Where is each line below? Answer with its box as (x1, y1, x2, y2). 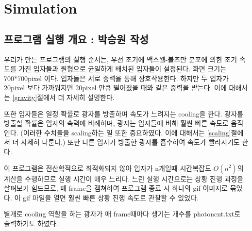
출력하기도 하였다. (4, 218, 58, 228)
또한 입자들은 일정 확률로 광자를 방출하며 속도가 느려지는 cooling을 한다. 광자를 (4, 108, 243, 118)
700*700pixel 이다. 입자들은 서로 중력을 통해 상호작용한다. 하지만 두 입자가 (4, 73, 229, 83)
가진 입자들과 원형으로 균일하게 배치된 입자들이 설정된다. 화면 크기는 (18, 64, 227, 74)
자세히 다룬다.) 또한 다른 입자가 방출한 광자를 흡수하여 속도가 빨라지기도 (21, 137, 240, 147)
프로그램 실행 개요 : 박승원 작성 (4, 31, 149, 46)
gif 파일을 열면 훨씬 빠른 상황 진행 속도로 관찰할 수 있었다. (22, 192, 199, 202)
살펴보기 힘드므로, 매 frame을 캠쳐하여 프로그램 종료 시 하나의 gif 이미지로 (4, 183, 228, 193)
